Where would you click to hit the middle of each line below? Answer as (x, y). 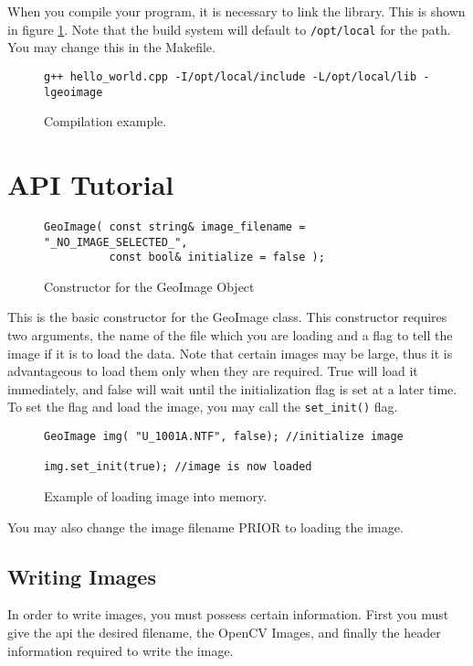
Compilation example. (105, 121)
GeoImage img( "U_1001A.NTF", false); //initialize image (224, 437)
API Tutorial (91, 183)
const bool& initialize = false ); (217, 258)
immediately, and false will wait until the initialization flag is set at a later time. (232, 388)
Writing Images (82, 576)
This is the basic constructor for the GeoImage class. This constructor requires (227, 317)
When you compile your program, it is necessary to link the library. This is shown (236, 11)
